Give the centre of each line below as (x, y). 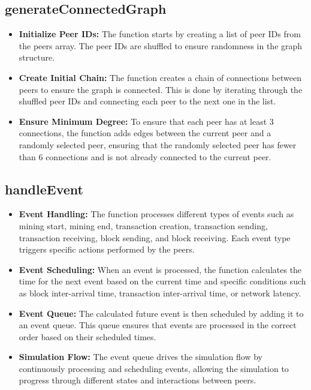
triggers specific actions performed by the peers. (107, 249)
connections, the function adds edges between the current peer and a (145, 133)
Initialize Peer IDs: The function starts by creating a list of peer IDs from (160, 34)
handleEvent (44, 189)
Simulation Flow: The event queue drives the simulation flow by (141, 357)
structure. (37, 57)
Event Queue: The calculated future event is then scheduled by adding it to (161, 313)
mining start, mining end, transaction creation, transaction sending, (143, 225)
